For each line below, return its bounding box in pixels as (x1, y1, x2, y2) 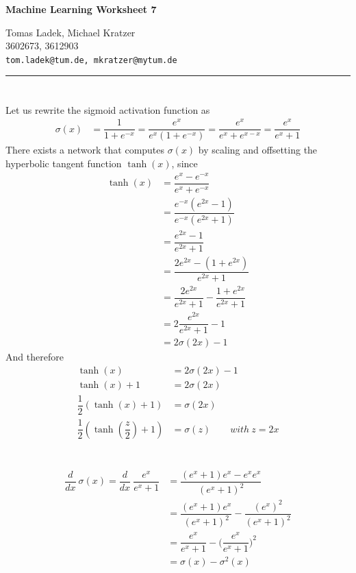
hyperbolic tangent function (5, 156, 122, 170)
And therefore (5, 350, 64, 364)
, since (171, 156, 198, 170)
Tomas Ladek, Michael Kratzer (5, 25, 136, 39)
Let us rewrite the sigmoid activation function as (5, 102, 210, 117)
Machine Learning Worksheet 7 (5, 2, 157, 16)
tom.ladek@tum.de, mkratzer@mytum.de (5, 55, 177, 65)
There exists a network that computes (5, 143, 165, 157)
